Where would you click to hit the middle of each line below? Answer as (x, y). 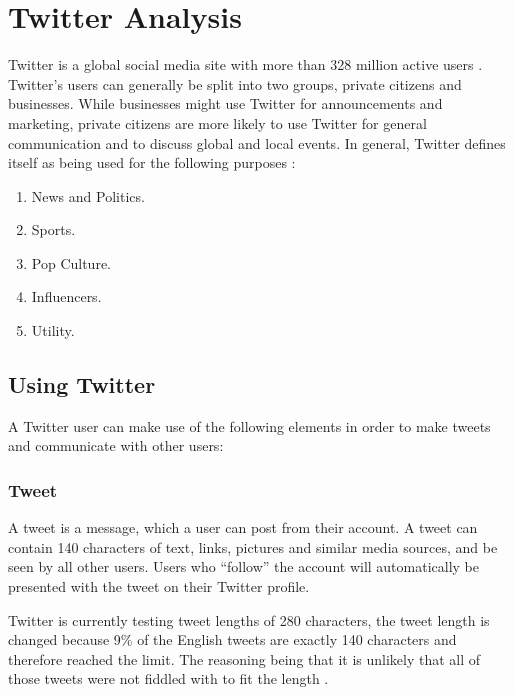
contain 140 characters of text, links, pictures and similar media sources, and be (253, 546)
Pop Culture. (71, 262)
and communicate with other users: (116, 445)
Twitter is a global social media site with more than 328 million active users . (245, 64)
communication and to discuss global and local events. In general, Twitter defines (257, 142)
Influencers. (66, 296)
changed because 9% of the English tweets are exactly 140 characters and (232, 639)
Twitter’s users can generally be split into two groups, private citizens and (235, 83)
